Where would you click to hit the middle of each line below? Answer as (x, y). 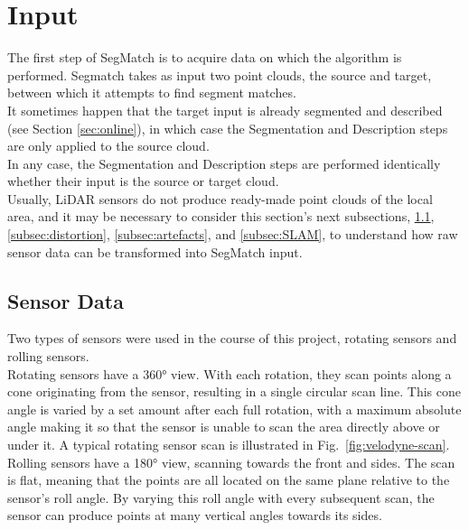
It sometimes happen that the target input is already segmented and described (225, 110)
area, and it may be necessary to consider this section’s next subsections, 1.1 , (221, 216)
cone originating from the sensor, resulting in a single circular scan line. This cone (234, 391)
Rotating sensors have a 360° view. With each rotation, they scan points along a (230, 373)
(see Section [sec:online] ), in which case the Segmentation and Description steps (228, 128)
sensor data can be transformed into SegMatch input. (155, 251)
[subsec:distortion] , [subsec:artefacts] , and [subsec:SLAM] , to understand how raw (233, 234)
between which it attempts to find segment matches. (152, 93)
